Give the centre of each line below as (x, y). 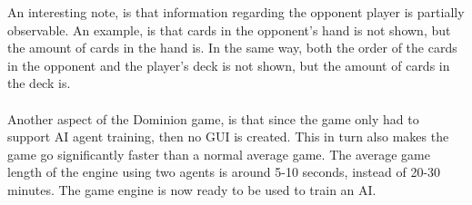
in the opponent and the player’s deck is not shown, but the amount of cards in (229, 65)
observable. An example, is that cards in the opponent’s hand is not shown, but (229, 29)
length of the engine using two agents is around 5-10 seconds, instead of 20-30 (224, 172)
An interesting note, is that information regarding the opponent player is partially (236, 12)
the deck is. (39, 83)
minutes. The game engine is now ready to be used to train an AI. (192, 189)
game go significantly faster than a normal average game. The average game (219, 154)
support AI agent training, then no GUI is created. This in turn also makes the (228, 137)
